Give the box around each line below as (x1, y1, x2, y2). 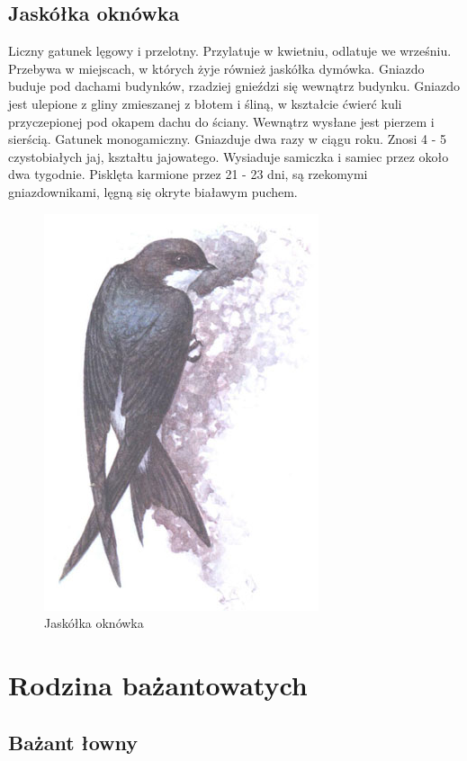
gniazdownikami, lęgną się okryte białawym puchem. (8, 182, 298, 201)
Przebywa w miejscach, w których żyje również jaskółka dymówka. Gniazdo (8, 58, 425, 77)
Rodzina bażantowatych (8, 666, 308, 703)
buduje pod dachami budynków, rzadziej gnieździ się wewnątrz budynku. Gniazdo (8, 76, 460, 95)
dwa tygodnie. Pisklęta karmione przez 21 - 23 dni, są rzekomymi (8, 165, 368, 184)
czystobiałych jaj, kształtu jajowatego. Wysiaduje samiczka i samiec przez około (8, 147, 449, 166)
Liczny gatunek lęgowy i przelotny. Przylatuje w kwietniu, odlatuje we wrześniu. (8, 41, 452, 60)
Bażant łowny (8, 728, 139, 756)
